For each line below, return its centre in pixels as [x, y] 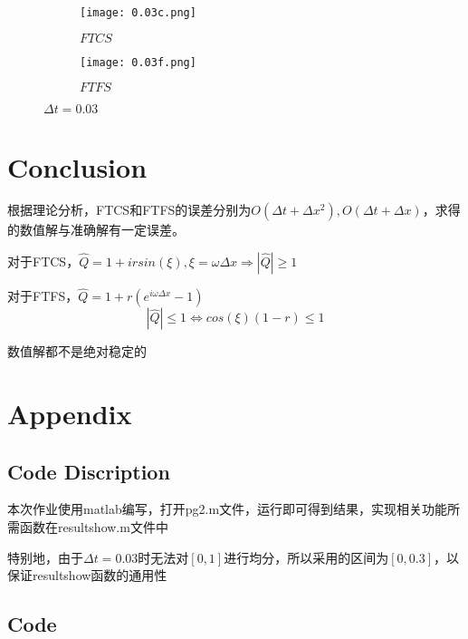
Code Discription [89, 471]
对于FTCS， [43, 261]
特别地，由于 [45, 557]
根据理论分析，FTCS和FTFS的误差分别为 [129, 210]
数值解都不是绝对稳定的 [77, 351]
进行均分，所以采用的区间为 [306, 557]
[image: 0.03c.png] [138, 13]
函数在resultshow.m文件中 [94, 527]
